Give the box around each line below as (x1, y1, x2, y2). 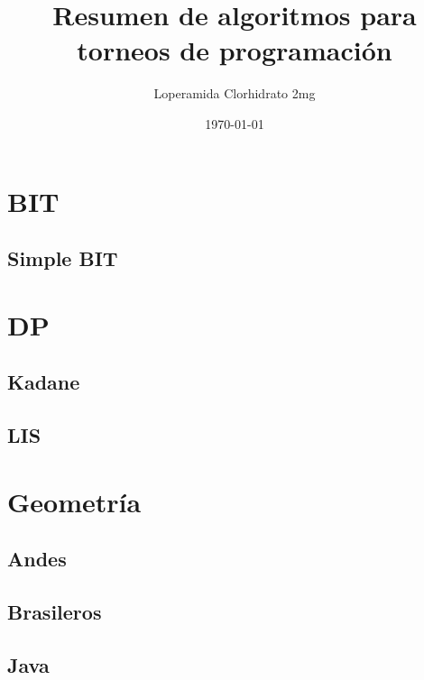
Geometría (7, 482, 142, 519)
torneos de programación (77, 32, 392, 69)
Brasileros (7, 597, 102, 625)
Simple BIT (7, 244, 118, 272)
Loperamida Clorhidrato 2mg (153, 84, 316, 103)
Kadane (7, 368, 80, 396)
